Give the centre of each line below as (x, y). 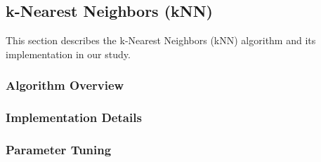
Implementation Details (74, 117)
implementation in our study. (68, 54)
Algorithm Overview (65, 85)
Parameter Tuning (59, 149)
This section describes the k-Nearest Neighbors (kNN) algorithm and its (161, 40)
